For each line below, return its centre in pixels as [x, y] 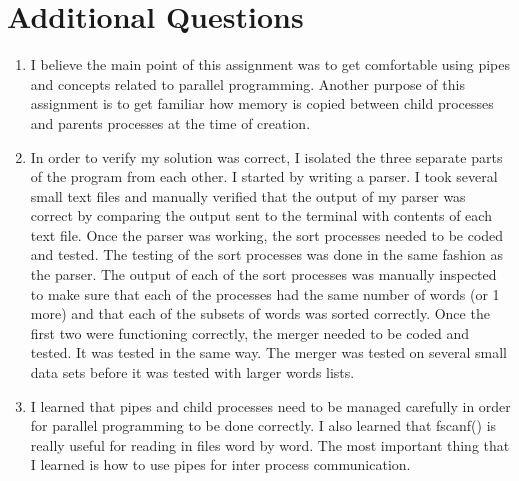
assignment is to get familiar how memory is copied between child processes [262, 103]
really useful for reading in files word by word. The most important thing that [270, 444]
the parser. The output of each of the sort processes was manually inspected [263, 274]
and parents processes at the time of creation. [170, 122]
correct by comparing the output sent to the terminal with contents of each [261, 215]
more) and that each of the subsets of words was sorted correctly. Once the [260, 313]
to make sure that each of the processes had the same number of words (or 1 [265, 293]
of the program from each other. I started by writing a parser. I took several [264, 176]
